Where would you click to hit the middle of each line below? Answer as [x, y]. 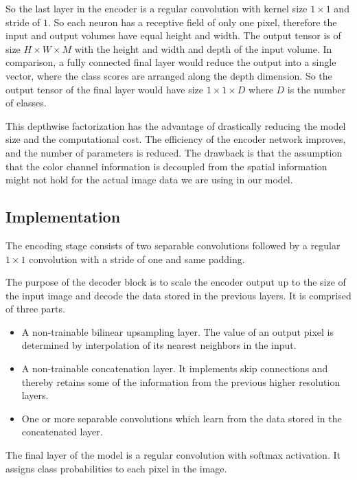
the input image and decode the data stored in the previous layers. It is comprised [178, 295]
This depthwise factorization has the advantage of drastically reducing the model [176, 125]
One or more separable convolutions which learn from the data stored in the [182, 418]
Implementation [63, 217]
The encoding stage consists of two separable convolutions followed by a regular [173, 245]
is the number [316, 89]
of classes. [26, 103]
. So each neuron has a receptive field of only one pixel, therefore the [192, 22]
